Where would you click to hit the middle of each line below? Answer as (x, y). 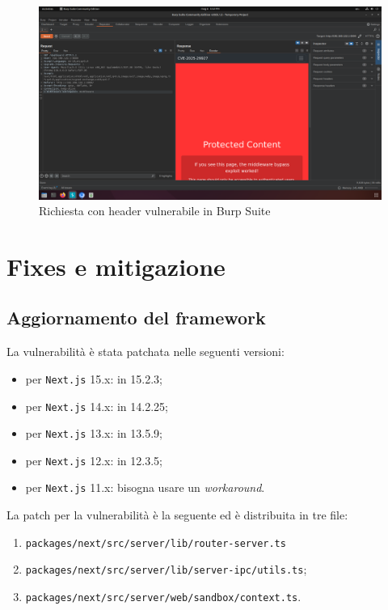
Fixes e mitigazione (116, 266)
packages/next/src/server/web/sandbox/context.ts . (163, 597)
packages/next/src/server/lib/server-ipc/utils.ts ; (166, 569)
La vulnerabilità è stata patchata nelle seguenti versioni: (145, 352)
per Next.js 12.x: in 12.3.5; (94, 460)
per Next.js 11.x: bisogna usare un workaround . (145, 487)
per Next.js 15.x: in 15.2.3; (94, 378)
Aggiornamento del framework (136, 318)
